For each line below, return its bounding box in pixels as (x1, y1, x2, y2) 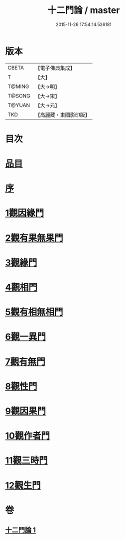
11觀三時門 (5, 455, 48, 466)
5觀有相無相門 (5, 306, 63, 318)
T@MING (7, 83, 29, 90)
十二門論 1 (5, 526, 36, 534)
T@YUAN (7, 101, 30, 108)
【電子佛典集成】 (35, 64, 76, 71)
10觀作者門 (5, 430, 50, 441)
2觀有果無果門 (5, 232, 63, 243)
